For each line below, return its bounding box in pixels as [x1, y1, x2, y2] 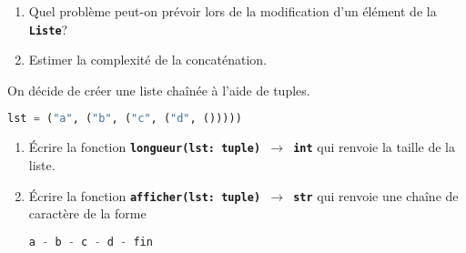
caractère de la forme [28, 204, 147, 223]
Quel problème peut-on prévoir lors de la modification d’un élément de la [28, 2, 437, 20]
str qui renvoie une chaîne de [293, 186, 459, 205]
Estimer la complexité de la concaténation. [28, 50, 268, 69]
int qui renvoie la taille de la [293, 137, 456, 157]
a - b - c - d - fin [28, 235, 153, 248]
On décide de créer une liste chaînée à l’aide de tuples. [7, 80, 310, 99]
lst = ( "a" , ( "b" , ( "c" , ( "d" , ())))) [7, 112, 242, 126]
